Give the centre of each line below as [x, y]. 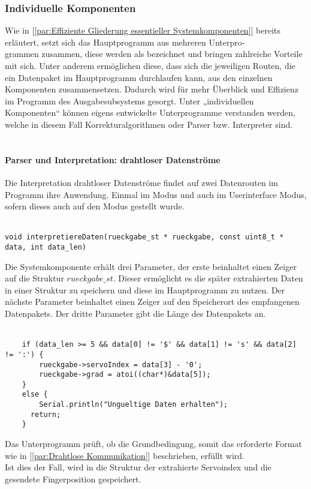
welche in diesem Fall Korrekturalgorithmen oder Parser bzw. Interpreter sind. [149, 124]
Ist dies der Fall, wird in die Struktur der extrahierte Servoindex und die [138, 467]
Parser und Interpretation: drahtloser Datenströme [113, 159]
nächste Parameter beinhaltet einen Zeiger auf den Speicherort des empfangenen [152, 301]
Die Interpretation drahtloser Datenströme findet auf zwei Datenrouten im [141, 182]
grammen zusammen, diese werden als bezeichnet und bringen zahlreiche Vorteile [154, 54]
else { [35, 394]
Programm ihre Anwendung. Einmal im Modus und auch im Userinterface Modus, [156, 194]
